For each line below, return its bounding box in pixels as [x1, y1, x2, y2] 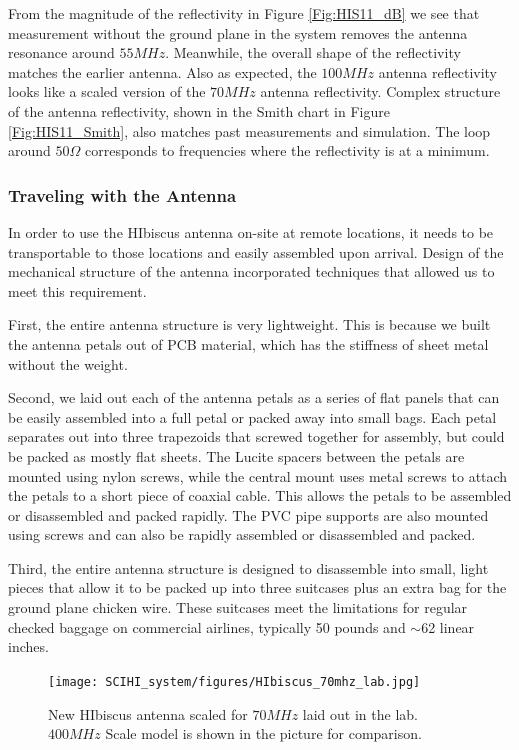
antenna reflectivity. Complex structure [260, 81, 501, 102]
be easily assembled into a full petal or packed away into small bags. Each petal [8, 406, 497, 427]
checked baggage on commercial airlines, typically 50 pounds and [8, 616, 406, 637]
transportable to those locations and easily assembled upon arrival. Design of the [8, 241, 504, 262]
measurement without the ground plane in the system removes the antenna [8, 22, 468, 43]
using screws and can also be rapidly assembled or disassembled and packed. [8, 524, 476, 545]
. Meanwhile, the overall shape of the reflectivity [165, 42, 461, 63]
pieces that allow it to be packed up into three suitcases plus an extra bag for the [8, 577, 507, 598]
